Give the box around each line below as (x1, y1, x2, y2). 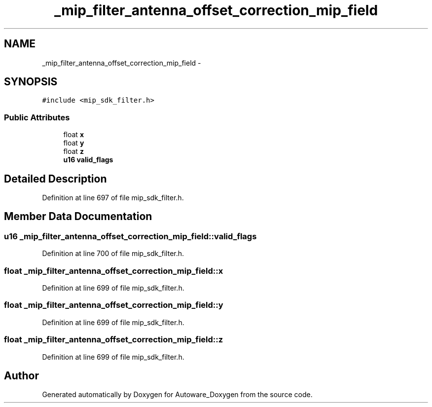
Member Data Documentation (4, 210, 152, 223)
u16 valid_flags (63, 155, 113, 164)
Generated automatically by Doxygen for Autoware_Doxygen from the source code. (42, 390, 313, 399)
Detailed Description (4, 172, 107, 185)
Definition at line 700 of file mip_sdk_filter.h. (42, 249, 184, 258)
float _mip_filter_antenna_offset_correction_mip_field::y (4, 300, 223, 310)
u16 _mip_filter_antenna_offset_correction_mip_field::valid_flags (4, 231, 257, 241)
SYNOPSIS (4, 75, 58, 88)
